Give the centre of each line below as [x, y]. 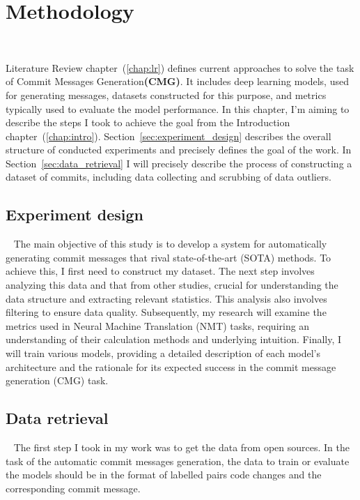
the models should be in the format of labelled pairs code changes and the [164, 475]
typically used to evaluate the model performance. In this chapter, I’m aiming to [178, 108]
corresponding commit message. [73, 488]
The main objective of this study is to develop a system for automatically [170, 244]
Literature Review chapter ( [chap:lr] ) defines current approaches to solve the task [180, 67]
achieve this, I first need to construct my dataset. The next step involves [160, 271]
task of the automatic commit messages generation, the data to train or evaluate [178, 461]
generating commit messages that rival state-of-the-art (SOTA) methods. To [169, 257]
